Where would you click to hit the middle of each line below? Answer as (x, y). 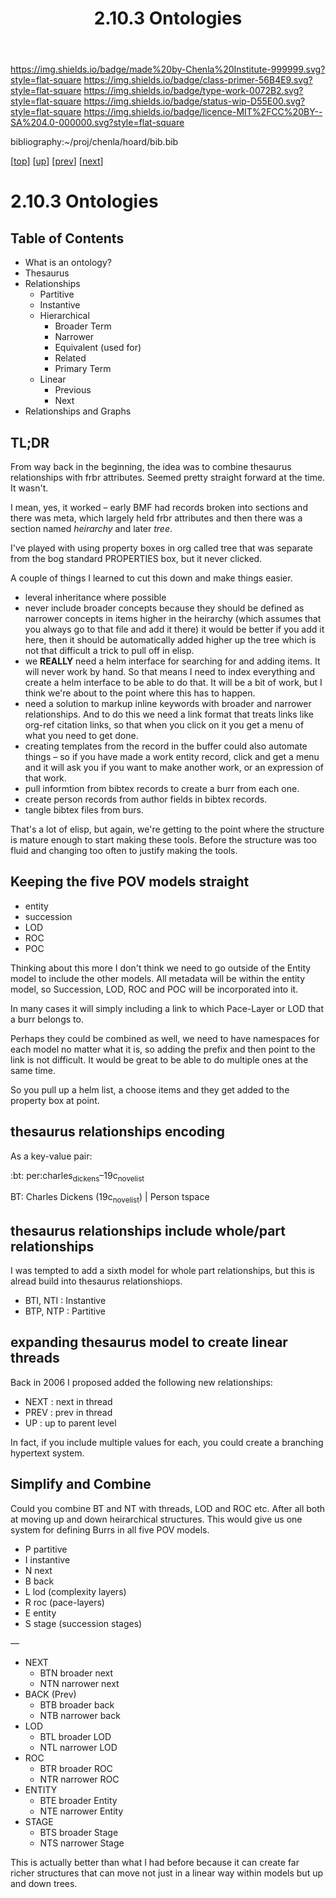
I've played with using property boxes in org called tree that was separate (162, 548)
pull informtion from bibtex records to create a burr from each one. (162, 788)
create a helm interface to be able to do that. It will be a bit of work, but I (173, 682)
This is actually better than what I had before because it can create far (155, 1862)
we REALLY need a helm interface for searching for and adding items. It (172, 661)
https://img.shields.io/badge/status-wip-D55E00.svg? (194, 101)
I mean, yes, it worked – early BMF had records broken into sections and (159, 507)
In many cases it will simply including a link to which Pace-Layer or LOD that (167, 1008)
